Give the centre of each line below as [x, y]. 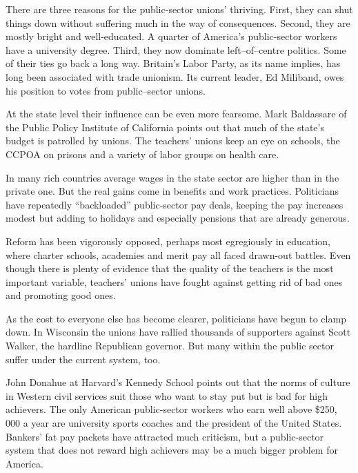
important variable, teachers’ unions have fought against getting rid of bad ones [174, 281]
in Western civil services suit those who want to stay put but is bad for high [167, 395]
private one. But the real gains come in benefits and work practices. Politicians [172, 191]
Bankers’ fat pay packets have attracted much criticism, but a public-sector [165, 436]
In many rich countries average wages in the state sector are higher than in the [172, 177]
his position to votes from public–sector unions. [106, 90]
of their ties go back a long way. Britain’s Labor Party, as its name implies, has [173, 63]
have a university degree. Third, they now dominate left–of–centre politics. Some [176, 49]
